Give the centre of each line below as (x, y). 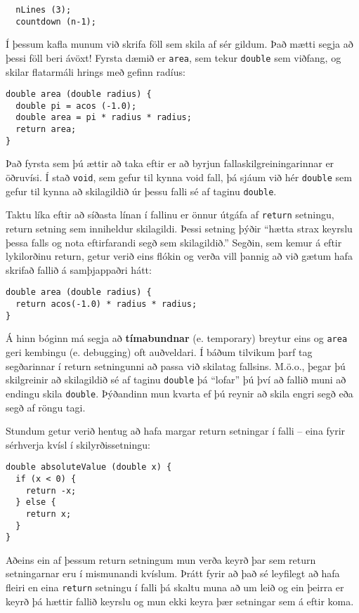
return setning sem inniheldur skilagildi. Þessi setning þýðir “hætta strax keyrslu (179, 228)
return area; (46, 130)
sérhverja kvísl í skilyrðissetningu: (78, 444)
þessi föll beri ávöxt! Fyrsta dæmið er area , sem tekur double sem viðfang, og (174, 57)
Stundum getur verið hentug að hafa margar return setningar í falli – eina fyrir (176, 431)
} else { (36, 502)
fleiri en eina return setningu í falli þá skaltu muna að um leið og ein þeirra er (175, 587)
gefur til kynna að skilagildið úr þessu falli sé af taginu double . (141, 191)
